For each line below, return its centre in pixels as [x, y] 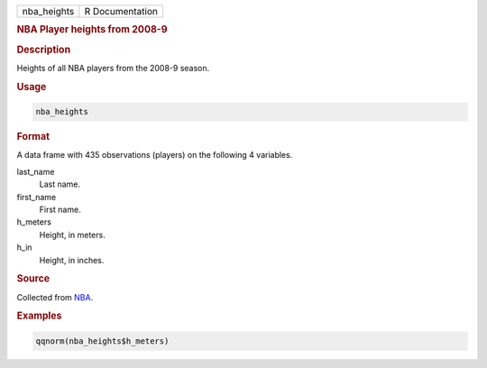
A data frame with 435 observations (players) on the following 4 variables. [155, 155]
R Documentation [121, 11]
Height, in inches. [72, 260]
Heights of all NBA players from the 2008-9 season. [113, 68]
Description [44, 50]
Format [33, 137]
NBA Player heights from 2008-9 [92, 30]
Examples [39, 316]
